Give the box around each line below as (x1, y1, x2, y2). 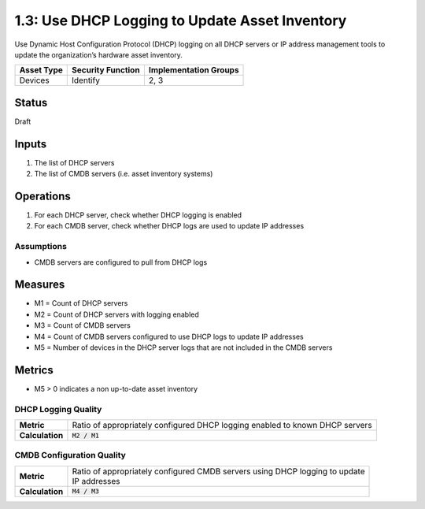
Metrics (14, 363, 54, 377)
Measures (14, 278, 65, 292)
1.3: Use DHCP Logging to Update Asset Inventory (14, 12, 347, 29)
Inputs (14, 137, 47, 150)
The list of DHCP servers (34, 158, 115, 167)
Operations (14, 189, 71, 202)
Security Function (72, 65, 141, 76)
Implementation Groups (148, 65, 239, 76)
